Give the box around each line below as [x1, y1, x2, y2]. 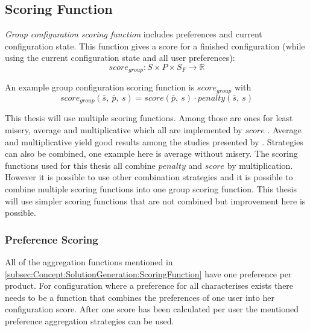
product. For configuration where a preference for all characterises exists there [5, 279, 294, 292]
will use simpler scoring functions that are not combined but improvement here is [5, 194, 306, 207]
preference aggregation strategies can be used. [5, 314, 174, 327]
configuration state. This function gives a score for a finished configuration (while [5, 39, 305, 52]
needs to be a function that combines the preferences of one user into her [5, 291, 274, 303]
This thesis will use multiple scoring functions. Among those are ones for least [5, 112, 293, 124]
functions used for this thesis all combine [5, 159, 156, 171]
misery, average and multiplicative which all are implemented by [5, 123, 242, 136]
